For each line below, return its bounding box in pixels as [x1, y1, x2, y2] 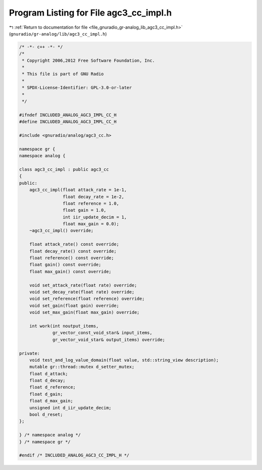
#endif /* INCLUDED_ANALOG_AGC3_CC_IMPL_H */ [19, 452, 130, 458]
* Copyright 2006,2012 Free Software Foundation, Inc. [22, 57, 155, 63]
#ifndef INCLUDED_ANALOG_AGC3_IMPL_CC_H [19, 112, 116, 118]
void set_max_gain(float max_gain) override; [29, 309, 140, 315]
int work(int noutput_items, [29, 323, 99, 328]
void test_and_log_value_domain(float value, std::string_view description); [29, 357, 219, 362]
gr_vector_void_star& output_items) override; [52, 337, 165, 343]
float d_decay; [29, 378, 65, 383]
